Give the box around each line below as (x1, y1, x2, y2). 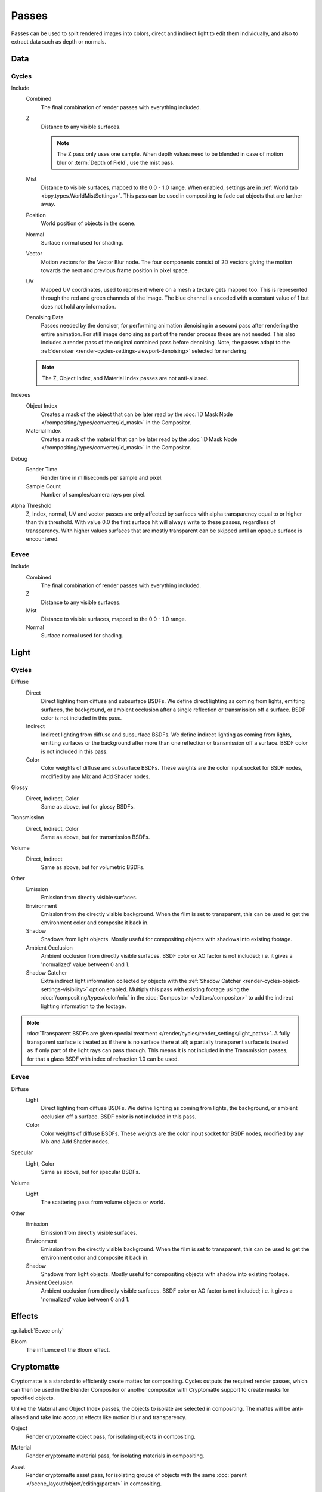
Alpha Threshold (11, 502, 52, 509)
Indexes (11, 391, 31, 398)
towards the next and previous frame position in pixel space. (41, 267, 190, 274)
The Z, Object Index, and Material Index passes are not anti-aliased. (42, 375, 209, 382)
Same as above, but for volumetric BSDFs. (41, 864, 145, 871)
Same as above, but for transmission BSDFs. (41, 833, 150, 841)
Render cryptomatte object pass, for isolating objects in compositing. (26, 1433, 196, 1440)
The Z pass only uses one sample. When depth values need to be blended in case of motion (57, 150, 283, 158)
